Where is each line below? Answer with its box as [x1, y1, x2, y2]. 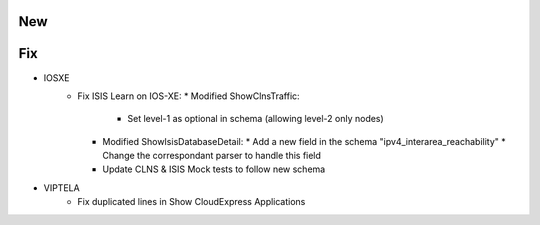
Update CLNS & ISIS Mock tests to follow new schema [102, 163, 326, 175]
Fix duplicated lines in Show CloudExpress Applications [77, 196, 306, 208]
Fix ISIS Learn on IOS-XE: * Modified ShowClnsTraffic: [77, 90, 300, 102]
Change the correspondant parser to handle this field [102, 150, 322, 162]
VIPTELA [43, 181, 80, 194]
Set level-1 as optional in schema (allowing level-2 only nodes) [127, 113, 384, 125]
